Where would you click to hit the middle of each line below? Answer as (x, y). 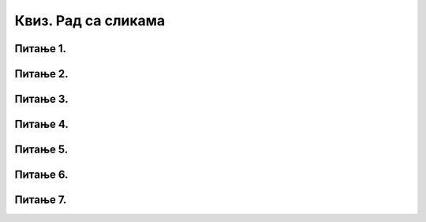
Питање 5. (41, 150)
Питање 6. (41, 175)
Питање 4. (41, 124)
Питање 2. (41, 74)
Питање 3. (41, 99)
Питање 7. (41, 200)
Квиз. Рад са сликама (90, 21)
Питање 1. (41, 49)
